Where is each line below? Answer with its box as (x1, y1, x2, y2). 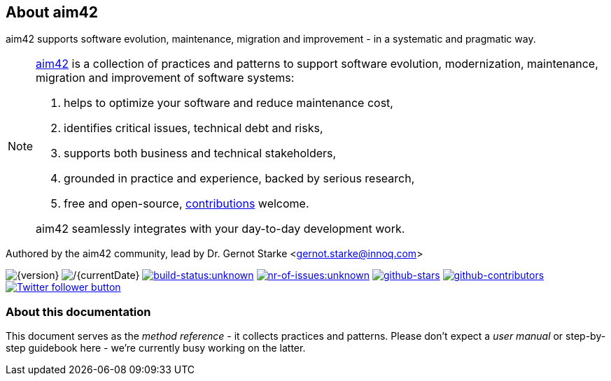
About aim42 (6, 3, 99, 21)
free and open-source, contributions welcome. (64, 196, 309, 211)
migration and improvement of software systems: (36, 71, 295, 85)
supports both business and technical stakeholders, (64, 146, 337, 161)
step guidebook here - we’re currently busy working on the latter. (6, 342, 306, 354)
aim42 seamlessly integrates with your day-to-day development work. (36, 222, 405, 236)
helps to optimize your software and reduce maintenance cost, (64, 96, 393, 110)
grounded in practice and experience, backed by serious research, (64, 171, 415, 186)
